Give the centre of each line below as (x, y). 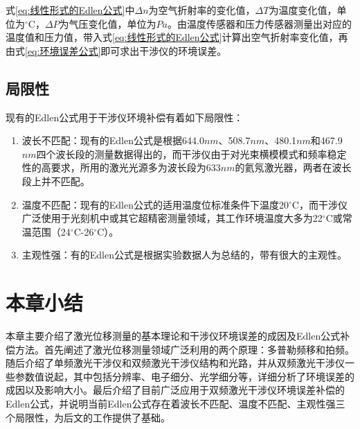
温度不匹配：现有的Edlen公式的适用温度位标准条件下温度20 (155, 204)
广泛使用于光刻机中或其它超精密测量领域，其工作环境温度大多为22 (172, 218)
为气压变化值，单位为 (108, 23)
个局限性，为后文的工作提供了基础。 (88, 417)
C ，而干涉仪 (319, 204)
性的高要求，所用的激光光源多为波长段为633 (121, 167)
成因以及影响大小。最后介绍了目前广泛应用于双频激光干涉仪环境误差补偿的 (175, 390)
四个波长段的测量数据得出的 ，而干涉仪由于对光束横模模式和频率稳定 (191, 154)
